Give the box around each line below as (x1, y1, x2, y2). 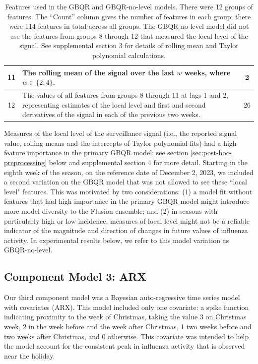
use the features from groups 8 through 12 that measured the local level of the (10, 30, 248, 41)
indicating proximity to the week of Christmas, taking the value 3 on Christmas (4, 311, 247, 322)
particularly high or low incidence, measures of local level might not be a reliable (4, 215, 250, 226)
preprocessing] (4, 157, 47, 168)
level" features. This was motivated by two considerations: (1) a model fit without (4, 186, 253, 196)
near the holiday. (4, 350, 55, 361)
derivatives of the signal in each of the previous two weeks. (22, 109, 200, 120)
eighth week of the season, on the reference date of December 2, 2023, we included (4, 167, 254, 177)
